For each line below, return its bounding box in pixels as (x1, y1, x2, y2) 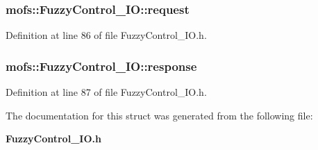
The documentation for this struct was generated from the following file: (6, 108, 313, 122)
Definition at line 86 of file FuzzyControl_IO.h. (6, 28, 207, 42)
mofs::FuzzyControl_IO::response (6, 57, 197, 74)
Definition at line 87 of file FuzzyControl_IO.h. (6, 85, 207, 99)
